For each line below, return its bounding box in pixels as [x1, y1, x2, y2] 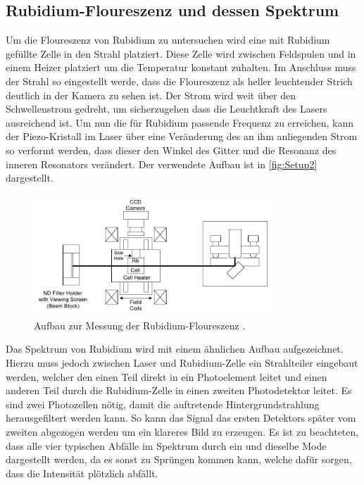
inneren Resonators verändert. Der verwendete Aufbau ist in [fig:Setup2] [6, 156, 318, 171]
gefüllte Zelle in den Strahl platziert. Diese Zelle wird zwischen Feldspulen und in [6, 46, 356, 61]
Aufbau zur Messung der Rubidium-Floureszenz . [34, 317, 246, 332]
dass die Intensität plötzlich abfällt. [6, 465, 158, 480]
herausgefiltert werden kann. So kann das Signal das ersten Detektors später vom [6, 410, 356, 425]
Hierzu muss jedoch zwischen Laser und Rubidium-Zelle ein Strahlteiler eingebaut [6, 355, 358, 370]
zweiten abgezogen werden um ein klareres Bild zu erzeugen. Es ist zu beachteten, [6, 424, 359, 439]
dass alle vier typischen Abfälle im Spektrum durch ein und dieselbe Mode [6, 438, 327, 453]
